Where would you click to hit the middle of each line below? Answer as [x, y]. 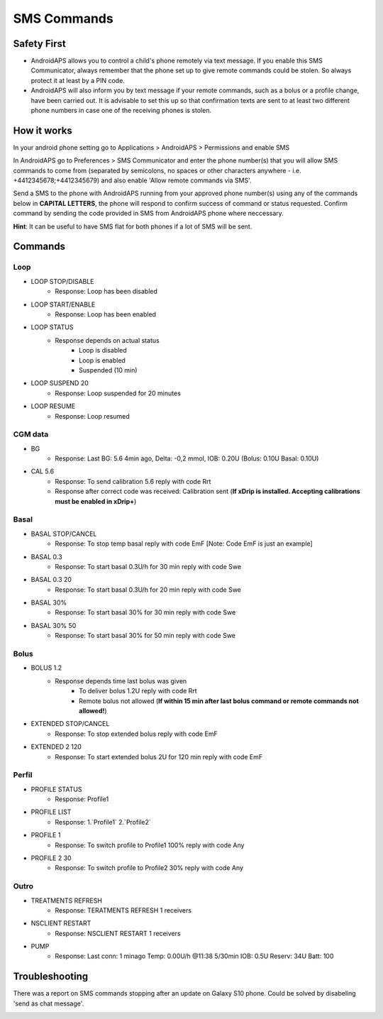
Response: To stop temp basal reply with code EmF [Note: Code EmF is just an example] [184, 544]
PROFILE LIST [51, 812]
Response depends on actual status [107, 340]
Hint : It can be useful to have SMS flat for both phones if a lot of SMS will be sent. [133, 226]
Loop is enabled [102, 360]
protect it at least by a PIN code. [78, 80]
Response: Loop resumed [93, 416]
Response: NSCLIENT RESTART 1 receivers [118, 933]
